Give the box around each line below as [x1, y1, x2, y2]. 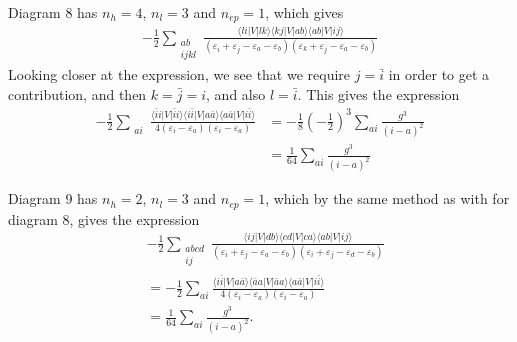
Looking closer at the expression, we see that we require [8, 64, 351, 85]
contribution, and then [8, 84, 147, 105]
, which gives [265, 2, 344, 22]
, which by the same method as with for [265, 188, 510, 209]
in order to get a [388, 64, 490, 85]
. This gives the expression [297, 84, 460, 105]
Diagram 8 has [8, 2, 98, 22]
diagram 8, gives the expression [8, 208, 200, 229]
